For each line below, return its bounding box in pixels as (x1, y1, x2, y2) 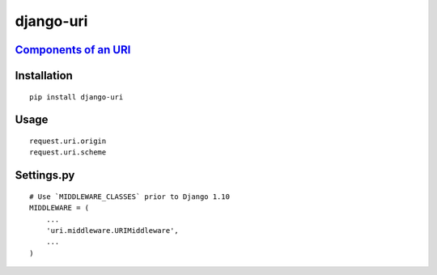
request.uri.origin (29, 136, 107, 146)
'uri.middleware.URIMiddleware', (45, 226, 180, 235)
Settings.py (15, 168, 75, 182)
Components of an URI (15, 43, 131, 57)
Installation (15, 69, 73, 82)
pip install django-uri (29, 92, 124, 101)
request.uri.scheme (29, 148, 107, 157)
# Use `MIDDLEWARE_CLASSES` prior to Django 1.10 (29, 192, 231, 201)
